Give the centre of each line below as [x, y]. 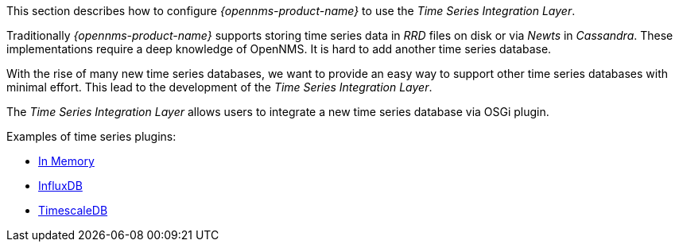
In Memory [66, 161]
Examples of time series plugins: [91, 136]
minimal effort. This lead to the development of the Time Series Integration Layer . [219, 87]
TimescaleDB [73, 210]
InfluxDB [60, 186]
